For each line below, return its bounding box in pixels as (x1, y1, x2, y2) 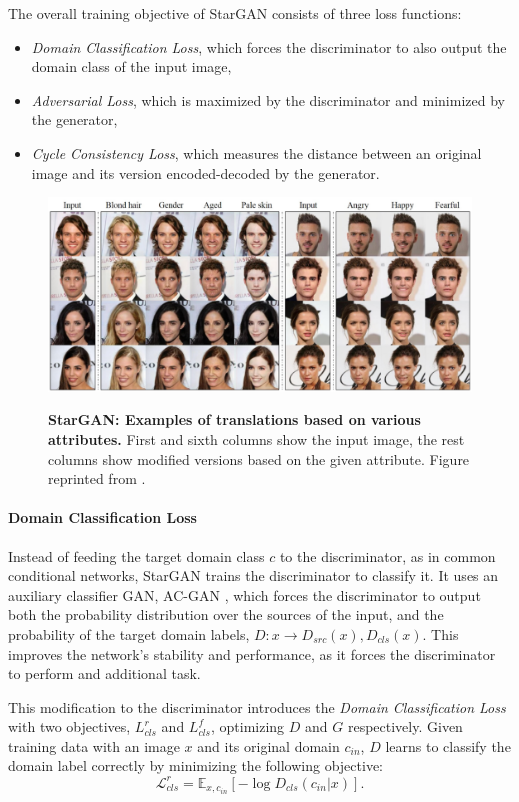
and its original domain (197, 735, 340, 756)
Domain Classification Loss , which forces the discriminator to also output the (31, 36, 507, 57)
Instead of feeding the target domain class (8, 545, 265, 566)
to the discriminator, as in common (279, 545, 496, 566)
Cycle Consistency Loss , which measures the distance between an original (31, 142, 482, 163)
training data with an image (8, 735, 180, 756)
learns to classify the (385, 735, 511, 756)
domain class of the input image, (31, 56, 232, 77)
